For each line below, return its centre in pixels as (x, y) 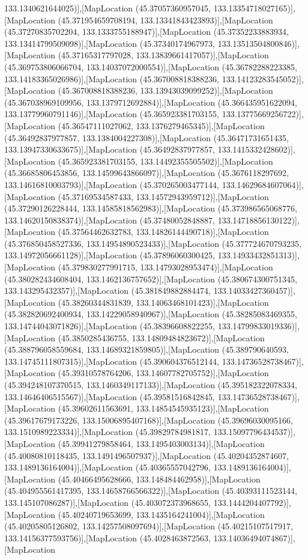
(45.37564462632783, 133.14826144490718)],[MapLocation (163, 232)
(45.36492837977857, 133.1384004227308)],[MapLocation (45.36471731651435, (146, 137)
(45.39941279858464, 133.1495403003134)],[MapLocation (161, 443)
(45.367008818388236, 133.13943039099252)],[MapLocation (165, 90)
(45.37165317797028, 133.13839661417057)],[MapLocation (163, 55)
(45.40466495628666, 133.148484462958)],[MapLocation (159, 479)
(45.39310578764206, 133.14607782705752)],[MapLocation (163, 373)
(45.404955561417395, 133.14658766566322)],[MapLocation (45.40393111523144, (151, 491)
